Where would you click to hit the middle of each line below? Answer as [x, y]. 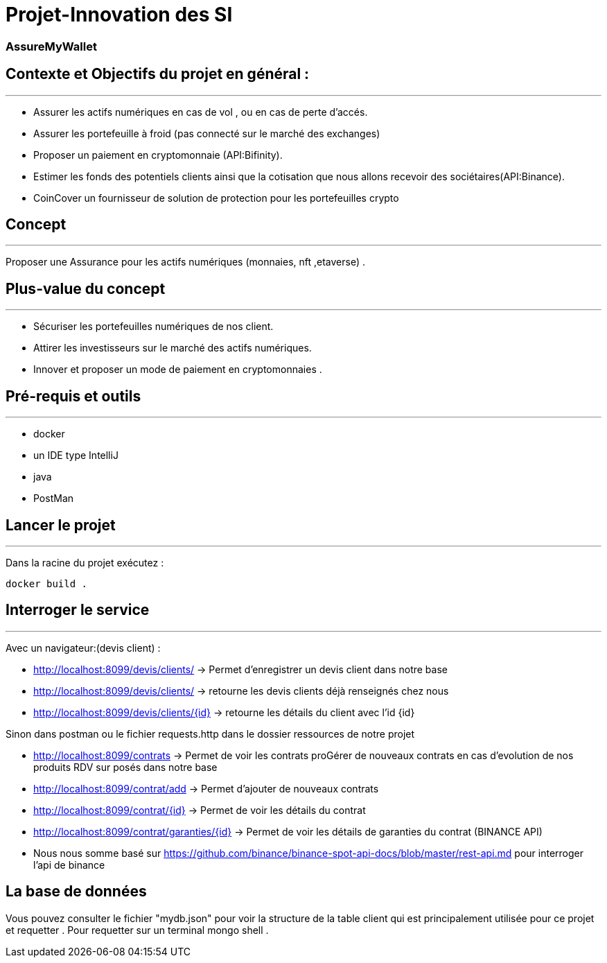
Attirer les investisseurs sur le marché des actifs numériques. [173, 348]
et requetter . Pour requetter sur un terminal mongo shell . [137, 930]
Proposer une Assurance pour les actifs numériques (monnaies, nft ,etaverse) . [186, 262]
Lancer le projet [61, 525]
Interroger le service [78, 610]
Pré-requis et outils [73, 396]
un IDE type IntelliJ [76, 456]
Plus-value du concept [86, 288]
